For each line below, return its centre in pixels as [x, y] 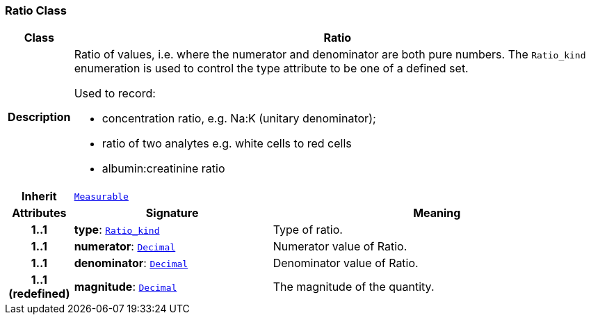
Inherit [39, 197]
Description [39, 117]
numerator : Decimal [125, 247]
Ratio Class [36, 10]
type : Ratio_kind [117, 230]
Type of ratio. [308, 230]
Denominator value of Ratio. [346, 263]
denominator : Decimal [131, 263]
